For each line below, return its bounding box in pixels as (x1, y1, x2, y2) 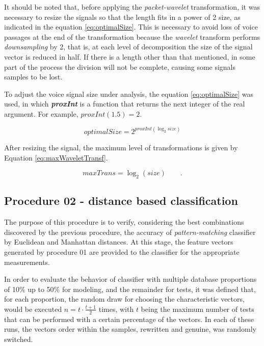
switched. (4, 333, 33, 344)
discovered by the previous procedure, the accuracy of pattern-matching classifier (4, 226, 256, 237)
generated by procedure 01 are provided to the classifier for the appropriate (4, 246, 240, 257)
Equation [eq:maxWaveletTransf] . (4, 152, 108, 163)
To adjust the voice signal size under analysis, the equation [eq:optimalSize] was (4, 88, 253, 99)
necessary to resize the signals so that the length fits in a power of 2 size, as (4, 11, 241, 22)
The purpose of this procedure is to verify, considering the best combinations (4, 217, 244, 227)
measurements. (4, 256, 50, 267)
